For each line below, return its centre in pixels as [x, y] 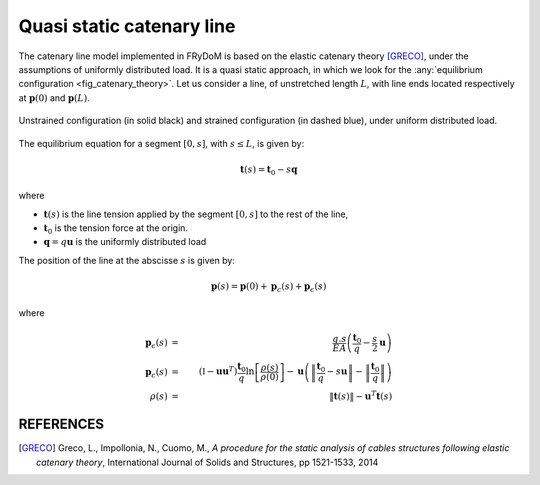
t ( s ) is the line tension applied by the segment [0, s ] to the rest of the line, [196, 214]
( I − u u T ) [218, 371]
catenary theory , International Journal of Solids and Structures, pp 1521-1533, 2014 [207, 462]
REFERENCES [61, 424]
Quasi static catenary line [127, 26]
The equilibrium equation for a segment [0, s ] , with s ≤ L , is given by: [161, 143]
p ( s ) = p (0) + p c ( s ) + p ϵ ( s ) [268, 287]
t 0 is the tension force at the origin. [116, 229]
